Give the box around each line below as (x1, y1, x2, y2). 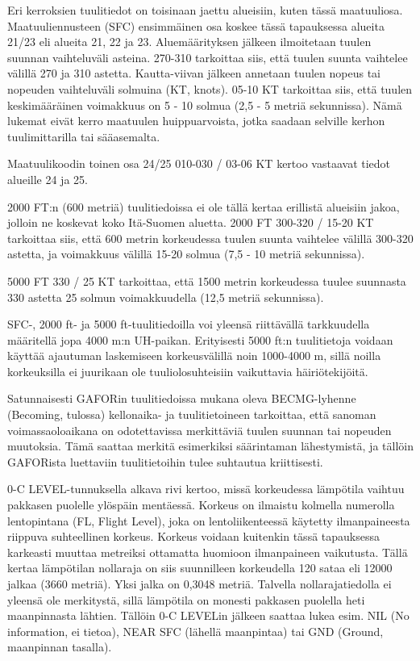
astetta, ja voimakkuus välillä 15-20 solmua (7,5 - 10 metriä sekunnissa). (7, 245, 365, 262)
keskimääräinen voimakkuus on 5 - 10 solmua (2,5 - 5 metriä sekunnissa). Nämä (7, 96, 402, 113)
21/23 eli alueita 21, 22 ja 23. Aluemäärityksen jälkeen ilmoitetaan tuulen (7, 33, 372, 50)
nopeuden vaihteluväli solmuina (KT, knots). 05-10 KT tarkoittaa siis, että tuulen (7, 80, 413, 97)
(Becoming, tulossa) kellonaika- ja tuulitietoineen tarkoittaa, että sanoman (7, 406, 376, 423)
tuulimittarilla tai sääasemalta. (7, 128, 160, 144)
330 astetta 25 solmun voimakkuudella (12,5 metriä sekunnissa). (7, 288, 324, 305)
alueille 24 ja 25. (7, 170, 88, 187)
